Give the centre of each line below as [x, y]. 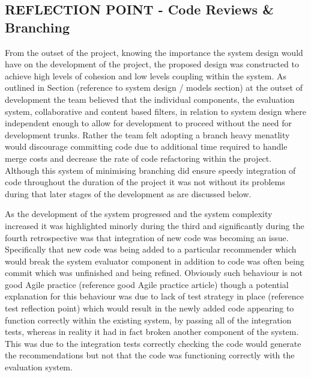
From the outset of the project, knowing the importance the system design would [154, 52]
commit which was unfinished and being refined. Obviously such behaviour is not [154, 273]
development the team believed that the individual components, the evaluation [150, 99]
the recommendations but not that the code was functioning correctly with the [150, 355]
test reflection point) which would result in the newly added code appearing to [149, 308]
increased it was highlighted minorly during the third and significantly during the [155, 225]
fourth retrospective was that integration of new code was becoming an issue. [147, 237]
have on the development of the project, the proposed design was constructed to [152, 64]
